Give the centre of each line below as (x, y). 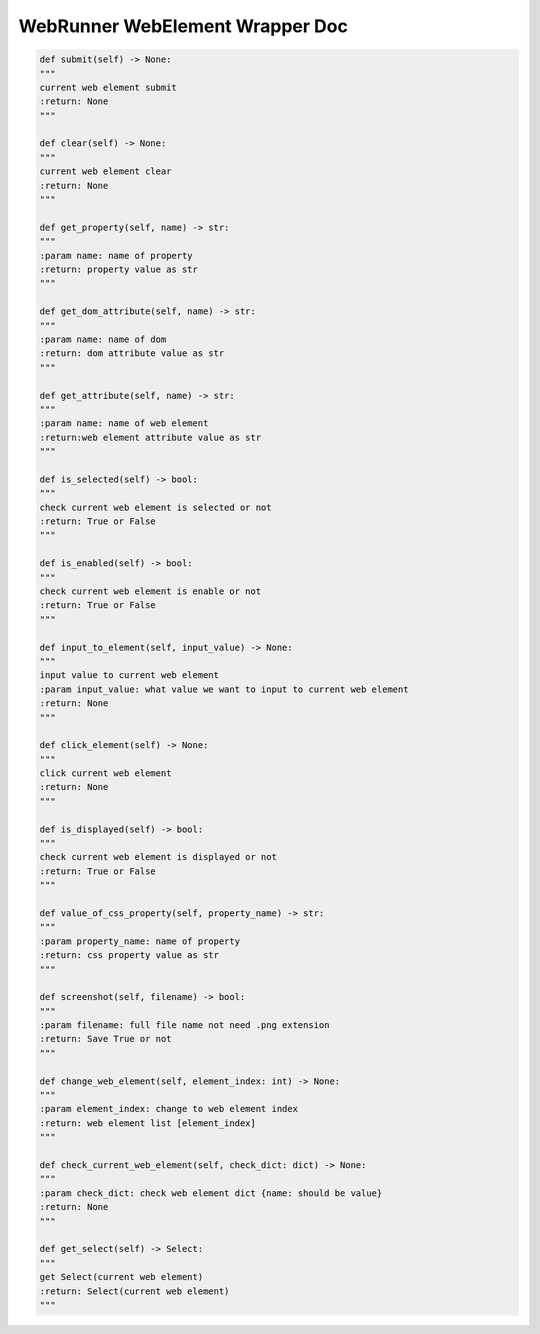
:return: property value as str (119, 269)
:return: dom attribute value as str (132, 353)
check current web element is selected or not (155, 507)
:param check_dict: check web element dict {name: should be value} (211, 1193)
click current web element (105, 773)
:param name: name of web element (124, 423)
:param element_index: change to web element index (169, 1109)
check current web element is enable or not (150, 591)
